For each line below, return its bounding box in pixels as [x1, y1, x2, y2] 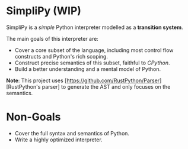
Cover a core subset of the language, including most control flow [14, 46, 174, 54]
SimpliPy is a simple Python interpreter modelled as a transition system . [6, 24, 183, 31]
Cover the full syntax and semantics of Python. [14, 129, 129, 137]
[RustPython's [6, 83, 41, 90]
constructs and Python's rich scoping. [14, 53, 109, 60]
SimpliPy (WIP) [6, 4, 82, 18]
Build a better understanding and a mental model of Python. [14, 65, 161, 72]
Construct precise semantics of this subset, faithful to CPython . [14, 59, 170, 66]
